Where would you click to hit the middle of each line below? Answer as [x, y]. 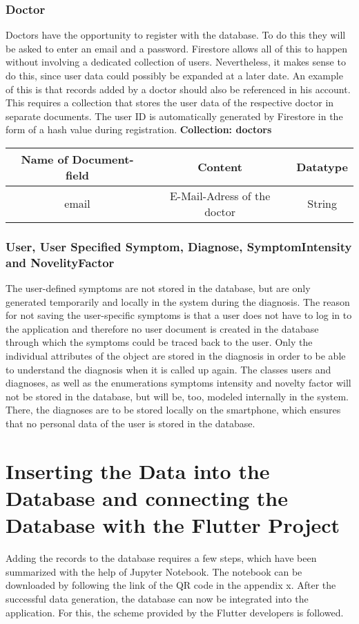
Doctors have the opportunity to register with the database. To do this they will [176, 35]
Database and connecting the [147, 498]
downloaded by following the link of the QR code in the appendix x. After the [171, 585]
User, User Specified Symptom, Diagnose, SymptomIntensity [179, 246]
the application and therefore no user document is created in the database [162, 328]
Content [220, 167]
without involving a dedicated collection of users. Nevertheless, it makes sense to [176, 62]
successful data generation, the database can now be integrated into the [157, 598]
